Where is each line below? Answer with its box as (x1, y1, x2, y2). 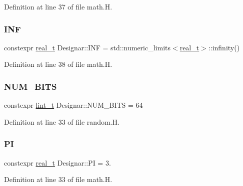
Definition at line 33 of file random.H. (4, 116, 119, 127)
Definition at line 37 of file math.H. (4, 1, 112, 11)
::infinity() (208, 42, 240, 52)
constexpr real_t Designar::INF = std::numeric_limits (4, 42, 170, 52)
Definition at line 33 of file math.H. (4, 174, 112, 185)
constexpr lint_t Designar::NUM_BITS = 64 (4, 100, 143, 110)
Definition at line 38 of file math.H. (4, 59, 112, 69)
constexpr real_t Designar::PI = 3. (4, 157, 111, 168)
